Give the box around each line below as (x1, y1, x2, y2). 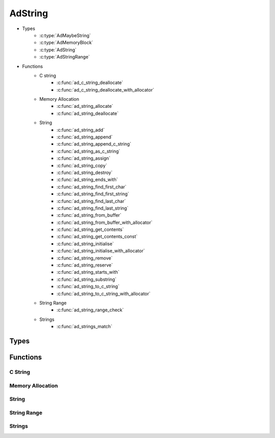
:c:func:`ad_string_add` (57, 127, 105, 133)
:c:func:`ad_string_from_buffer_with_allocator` (57, 219, 153, 225)
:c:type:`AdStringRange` (39, 54, 90, 60)
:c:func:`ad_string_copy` (57, 162, 107, 168)
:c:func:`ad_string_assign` (57, 155, 111, 161)
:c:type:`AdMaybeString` (39, 32, 91, 38)
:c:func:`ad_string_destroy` (57, 169, 113, 176)
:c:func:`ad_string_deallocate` (57, 110, 119, 116)
